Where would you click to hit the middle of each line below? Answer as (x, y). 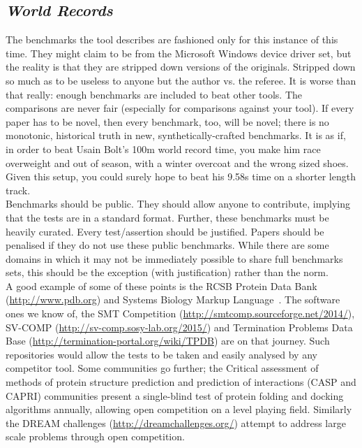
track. (18, 190)
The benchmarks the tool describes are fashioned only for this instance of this (172, 39)
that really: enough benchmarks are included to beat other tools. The (154, 94)
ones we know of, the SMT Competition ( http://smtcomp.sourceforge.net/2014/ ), (180, 313)
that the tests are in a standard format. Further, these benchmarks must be (167, 217)
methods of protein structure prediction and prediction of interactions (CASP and (181, 382)
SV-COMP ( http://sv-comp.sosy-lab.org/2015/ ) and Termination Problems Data (179, 327)
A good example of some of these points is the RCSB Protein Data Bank (161, 286)
